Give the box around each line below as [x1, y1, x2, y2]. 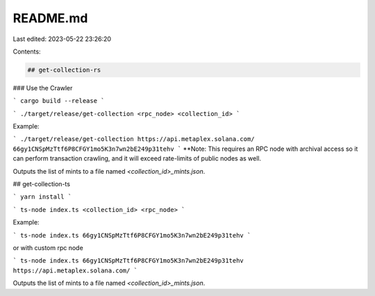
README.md [12, 10, 88, 26]
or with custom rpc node [12, 243, 83, 252]
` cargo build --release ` [12, 97, 105, 105]
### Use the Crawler [12, 83, 73, 92]
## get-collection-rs [27, 66, 101, 74]
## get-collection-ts [12, 180, 71, 188]
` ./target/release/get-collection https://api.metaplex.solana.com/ [12, 135, 255, 143]
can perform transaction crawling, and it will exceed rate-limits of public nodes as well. [12, 154, 262, 163]
